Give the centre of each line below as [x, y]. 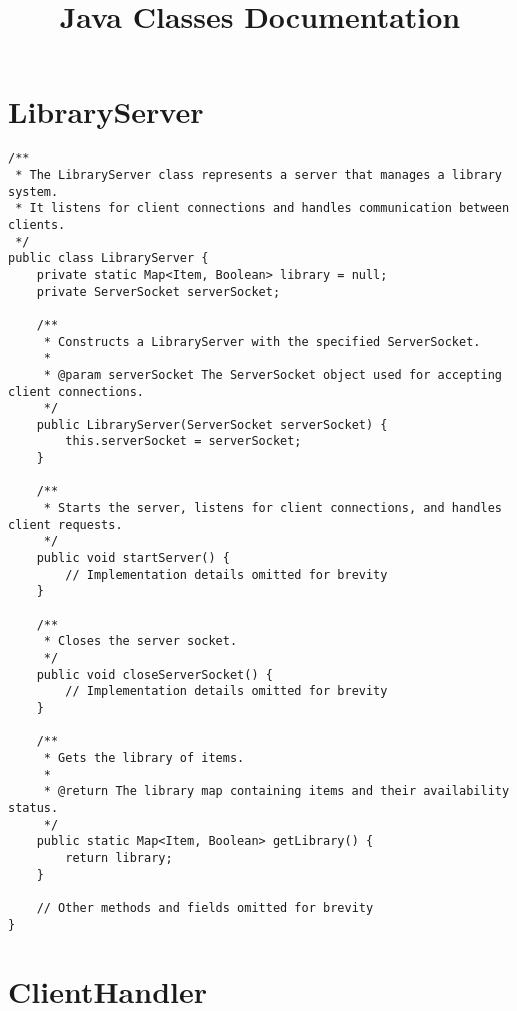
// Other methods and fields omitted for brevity [205, 907]
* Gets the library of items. [144, 757]
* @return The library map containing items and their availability [276, 791]
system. [33, 191]
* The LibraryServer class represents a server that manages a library [258, 174]
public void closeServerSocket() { [154, 674]
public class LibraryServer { [108, 258]
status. [33, 807]
